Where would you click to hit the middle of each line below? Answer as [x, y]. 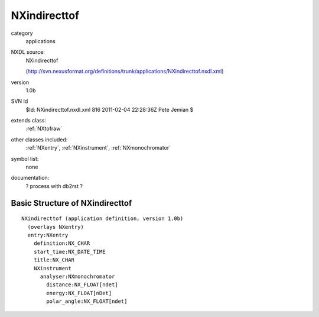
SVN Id [19, 101]
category [22, 33]
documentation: [30, 178]
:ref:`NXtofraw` [44, 129]
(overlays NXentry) [56, 227]
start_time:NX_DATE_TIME [69, 252]
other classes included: [39, 140]
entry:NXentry [48, 235]
